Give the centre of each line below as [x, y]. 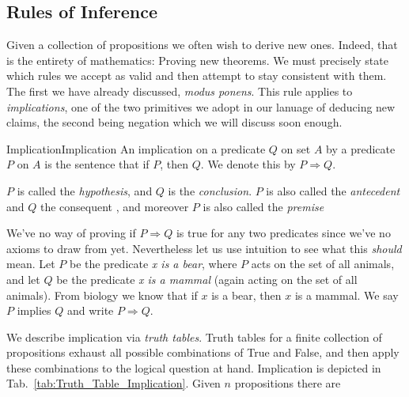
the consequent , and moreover [114, 206]
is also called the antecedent [333, 190]
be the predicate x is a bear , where [153, 264]
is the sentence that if [97, 164]
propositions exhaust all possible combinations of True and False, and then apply [203, 352]
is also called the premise [263, 206]
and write [90, 310]
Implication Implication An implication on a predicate [136, 148]
